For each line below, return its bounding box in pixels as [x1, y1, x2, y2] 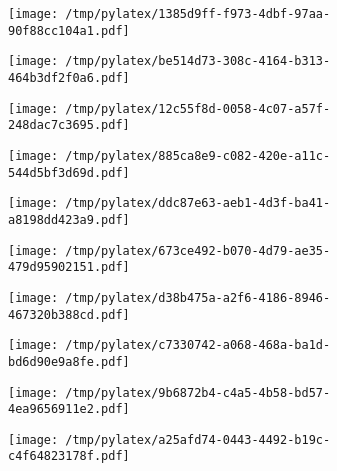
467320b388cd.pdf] [8, 307, 130, 322]
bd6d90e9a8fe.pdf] [8, 354, 130, 369]
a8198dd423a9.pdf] [8, 212, 130, 227]
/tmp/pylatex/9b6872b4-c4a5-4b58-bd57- [65, 385, 331, 400]
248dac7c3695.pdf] [8, 118, 130, 133]
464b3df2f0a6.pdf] [8, 70, 130, 85]
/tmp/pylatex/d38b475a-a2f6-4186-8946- [65, 290, 331, 305]
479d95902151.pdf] [8, 260, 130, 275]
